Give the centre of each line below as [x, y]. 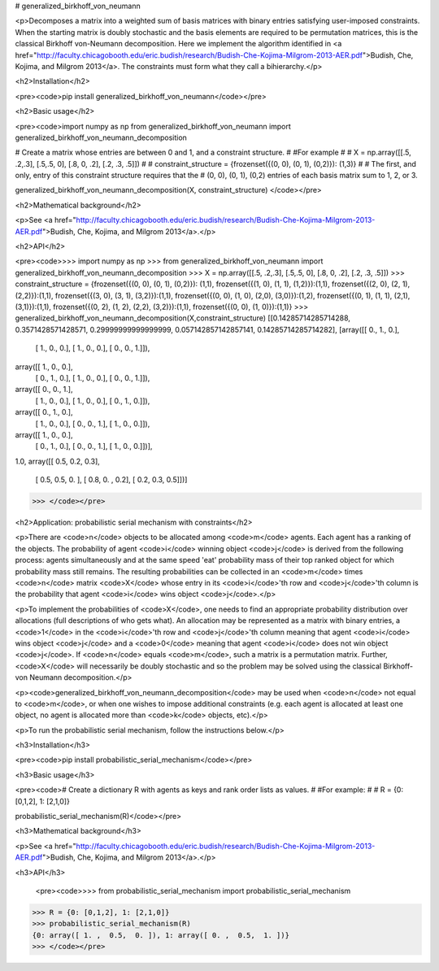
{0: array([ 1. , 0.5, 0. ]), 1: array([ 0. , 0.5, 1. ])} [161, 935]
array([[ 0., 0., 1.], [44, 390]
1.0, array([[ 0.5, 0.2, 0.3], [58, 461]
